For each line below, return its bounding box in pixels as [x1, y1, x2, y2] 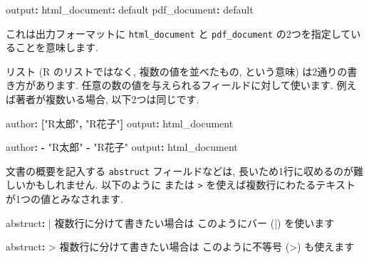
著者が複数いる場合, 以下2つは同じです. [15, 92, 199, 107]
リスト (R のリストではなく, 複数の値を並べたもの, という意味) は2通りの [6, 63, 348, 78]
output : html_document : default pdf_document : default [6, 2, 254, 16]
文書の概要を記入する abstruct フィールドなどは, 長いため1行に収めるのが [6, 163, 353, 178]
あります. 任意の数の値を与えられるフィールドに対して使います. [35, 78, 333, 92]
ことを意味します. [15, 40, 98, 55]
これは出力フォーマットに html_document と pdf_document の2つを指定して [6, 26, 351, 41]
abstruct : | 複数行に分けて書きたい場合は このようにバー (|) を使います [6, 215, 335, 230]
